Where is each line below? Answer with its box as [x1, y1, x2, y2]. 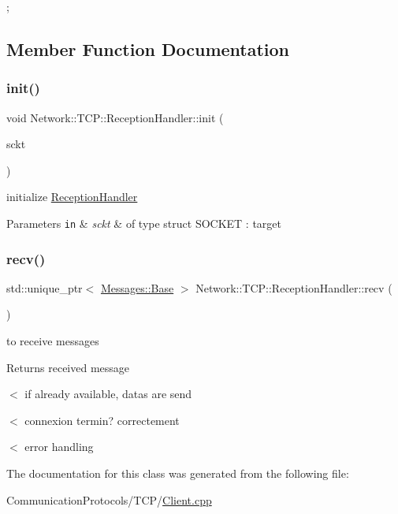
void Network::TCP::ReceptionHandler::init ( [6, 109, 224, 125]
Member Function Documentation [6, 36, 290, 61]
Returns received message [6, 359, 130, 375]
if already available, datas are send [24, 385, 192, 402]
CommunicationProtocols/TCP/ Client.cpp [6, 491, 212, 508]
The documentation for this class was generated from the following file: [6, 465, 349, 481]
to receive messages [6, 333, 99, 349]
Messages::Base [100, 279, 174, 296]
